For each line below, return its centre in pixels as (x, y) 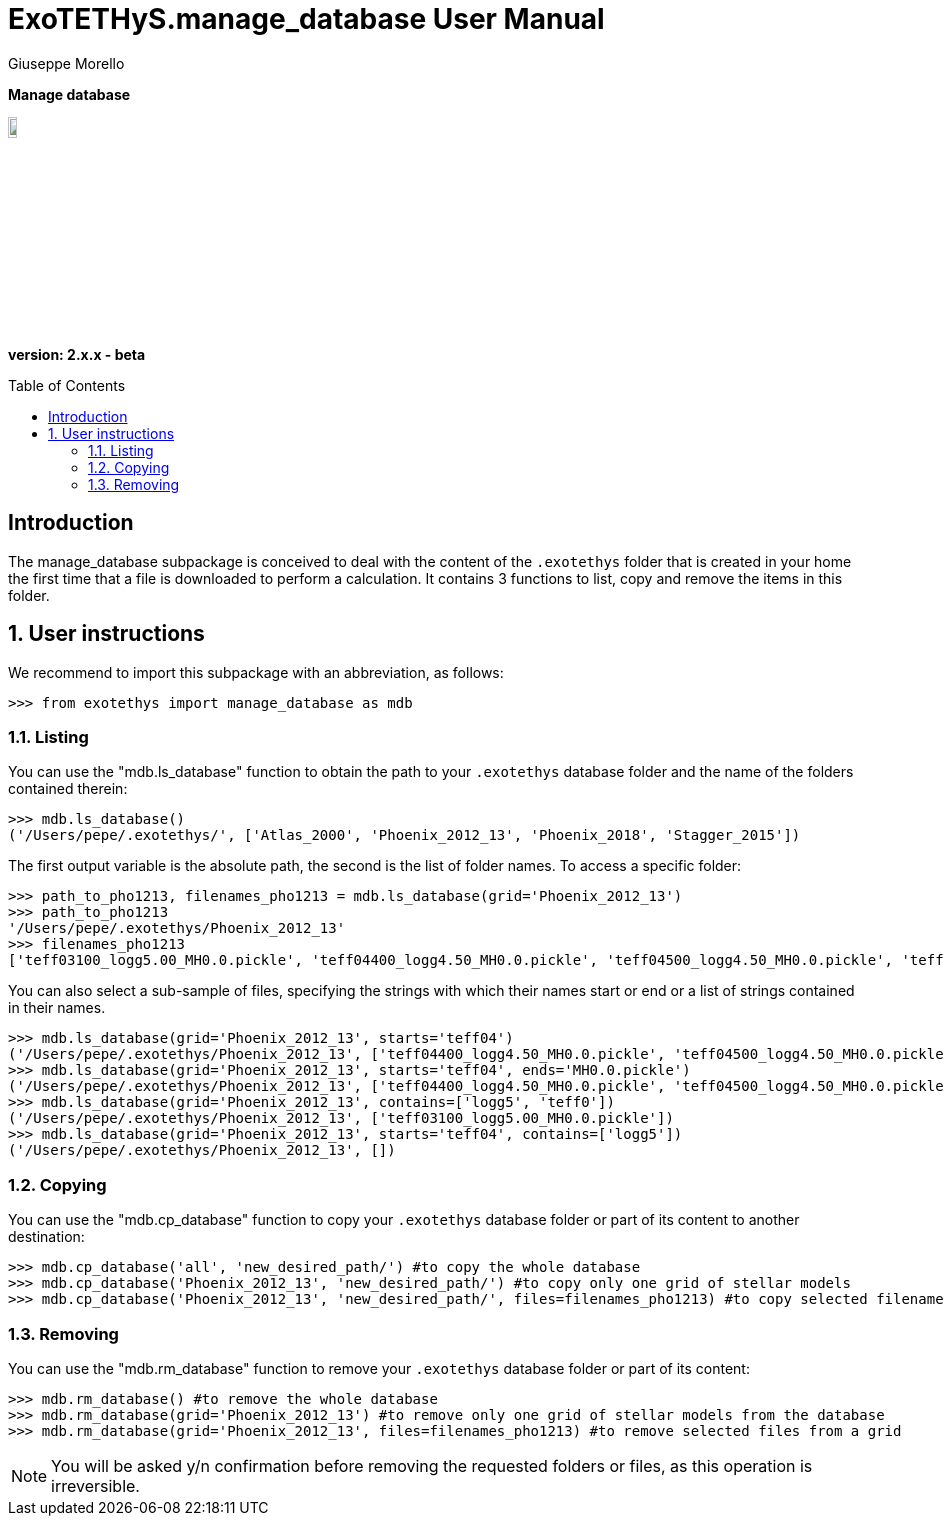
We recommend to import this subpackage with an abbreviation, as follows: (256, 672)
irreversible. (95, 1485)
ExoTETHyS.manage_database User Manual (306, 19)
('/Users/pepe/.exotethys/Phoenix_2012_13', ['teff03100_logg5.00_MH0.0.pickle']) (341, 1118)
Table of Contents (67, 385)
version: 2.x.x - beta (77, 354)
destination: (46, 1237)
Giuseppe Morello (66, 63)
